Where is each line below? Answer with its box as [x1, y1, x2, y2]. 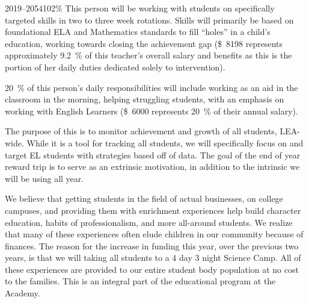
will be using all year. [5, 172, 84, 184]
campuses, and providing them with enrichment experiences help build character [5, 204, 301, 216]
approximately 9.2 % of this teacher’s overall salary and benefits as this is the [5, 49, 292, 61]
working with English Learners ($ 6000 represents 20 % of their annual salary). [5, 104, 298, 117]
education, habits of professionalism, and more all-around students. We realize [5, 216, 293, 228]
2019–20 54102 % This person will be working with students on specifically [5, 2, 275, 14]
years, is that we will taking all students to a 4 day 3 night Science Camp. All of [5, 251, 301, 264]
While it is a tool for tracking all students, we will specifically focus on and [26, 136, 304, 149]
